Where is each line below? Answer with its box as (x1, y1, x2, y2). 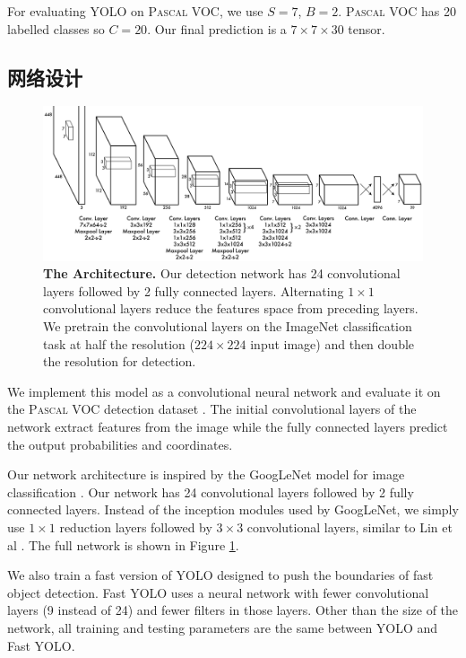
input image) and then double (250, 334, 415, 353)
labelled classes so (7, 19, 105, 38)
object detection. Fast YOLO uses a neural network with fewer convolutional (7, 583, 429, 601)
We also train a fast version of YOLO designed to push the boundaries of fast (7, 566, 434, 584)
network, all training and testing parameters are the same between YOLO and (7, 618, 438, 636)
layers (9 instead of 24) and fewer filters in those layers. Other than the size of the (7, 601, 459, 619)
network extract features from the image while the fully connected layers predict (7, 417, 448, 435)
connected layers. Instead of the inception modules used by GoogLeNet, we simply (7, 500, 459, 519)
